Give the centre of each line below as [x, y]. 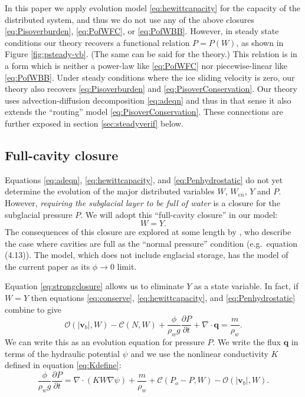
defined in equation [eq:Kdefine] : [63, 365]
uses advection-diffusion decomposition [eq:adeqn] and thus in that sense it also [148, 100]
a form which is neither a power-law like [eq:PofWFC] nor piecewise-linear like [146, 65]
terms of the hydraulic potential [63, 353]
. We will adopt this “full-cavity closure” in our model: [179, 214]
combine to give [33, 309]
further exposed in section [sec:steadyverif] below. [94, 123]
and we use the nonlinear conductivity [199, 353]
